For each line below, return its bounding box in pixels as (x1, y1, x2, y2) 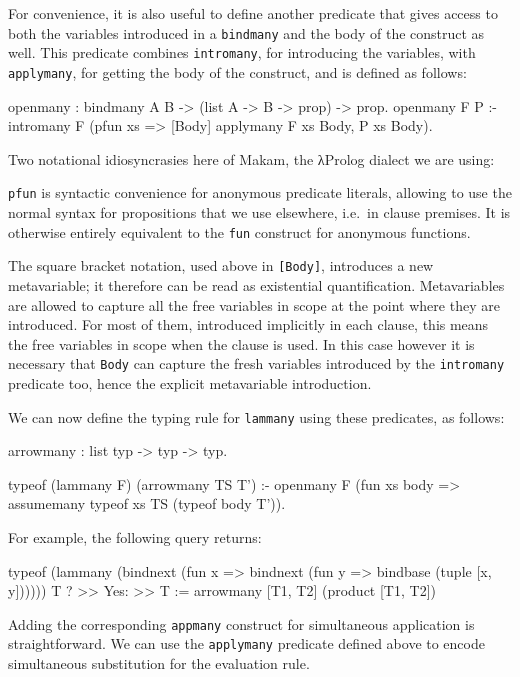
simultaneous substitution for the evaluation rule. (8, 653, 310, 674)
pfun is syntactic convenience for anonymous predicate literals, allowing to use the (8, 182, 512, 203)
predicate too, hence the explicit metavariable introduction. (8, 372, 372, 393)
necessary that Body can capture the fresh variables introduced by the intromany (8, 353, 505, 374)
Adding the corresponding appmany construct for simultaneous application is (8, 613, 475, 634)
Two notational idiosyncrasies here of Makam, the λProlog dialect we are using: (8, 148, 495, 169)
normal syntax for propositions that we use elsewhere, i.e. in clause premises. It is (8, 202, 511, 222)
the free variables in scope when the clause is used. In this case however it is (8, 333, 475, 354)
